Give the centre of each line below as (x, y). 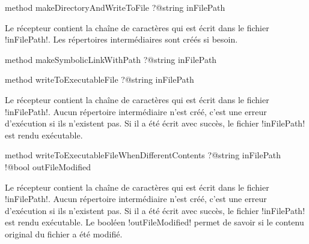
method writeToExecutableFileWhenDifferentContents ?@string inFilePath (143, 155)
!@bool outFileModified (48, 166)
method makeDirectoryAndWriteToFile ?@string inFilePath (115, 7)
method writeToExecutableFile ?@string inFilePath (99, 79)
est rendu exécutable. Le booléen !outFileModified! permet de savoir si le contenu (154, 222)
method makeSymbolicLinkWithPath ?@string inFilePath (111, 59)
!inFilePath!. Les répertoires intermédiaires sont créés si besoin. (121, 39)
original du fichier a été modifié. (64, 234)
